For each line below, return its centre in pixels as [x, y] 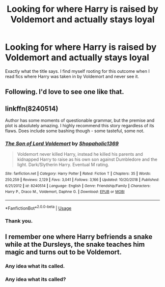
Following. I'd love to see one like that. [65, 92]
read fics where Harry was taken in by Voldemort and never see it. [72, 76]
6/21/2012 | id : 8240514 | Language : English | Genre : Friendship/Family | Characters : [78, 186]
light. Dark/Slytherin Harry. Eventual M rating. [63, 165]
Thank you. [19, 221]
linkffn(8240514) [32, 108]
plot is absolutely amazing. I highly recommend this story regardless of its [80, 126]
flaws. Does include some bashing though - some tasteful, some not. [75, 131]
